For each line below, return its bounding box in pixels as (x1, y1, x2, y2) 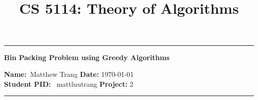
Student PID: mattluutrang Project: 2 (4, 78, 133, 89)
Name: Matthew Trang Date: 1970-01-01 (4, 68, 134, 79)
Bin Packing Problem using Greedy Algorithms (4, 52, 170, 63)
